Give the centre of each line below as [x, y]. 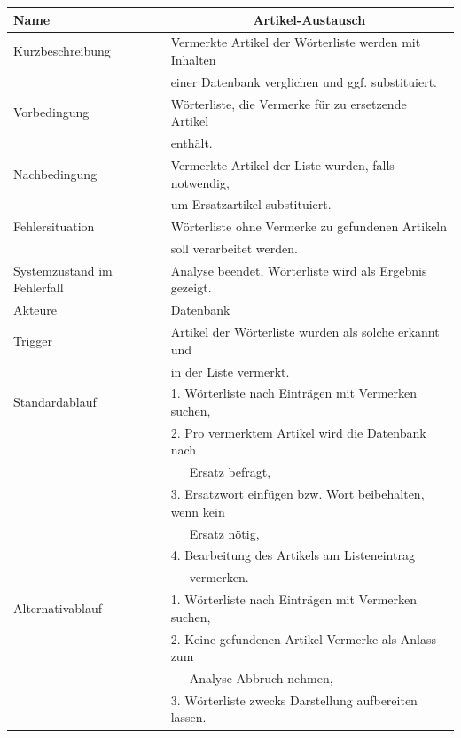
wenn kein [198, 511]
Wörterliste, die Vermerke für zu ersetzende [289, 103]
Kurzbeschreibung [62, 51]
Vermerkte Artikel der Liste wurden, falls [282, 164]
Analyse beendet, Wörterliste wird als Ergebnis [299, 270]
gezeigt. [191, 287]
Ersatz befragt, [230, 472]
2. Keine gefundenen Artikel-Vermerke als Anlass [304, 638]
